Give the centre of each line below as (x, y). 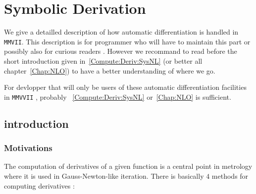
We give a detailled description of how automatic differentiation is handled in (121, 32)
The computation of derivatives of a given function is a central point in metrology (128, 166)
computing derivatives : (39, 185)
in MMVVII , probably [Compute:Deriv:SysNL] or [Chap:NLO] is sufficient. (118, 97)
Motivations (28, 148)
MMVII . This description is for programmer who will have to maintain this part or (127, 41)
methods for (230, 176)
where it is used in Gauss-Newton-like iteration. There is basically (104, 176)
